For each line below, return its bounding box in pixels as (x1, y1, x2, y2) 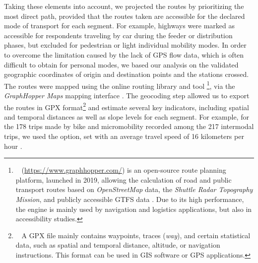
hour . (4, 140, 22, 151)
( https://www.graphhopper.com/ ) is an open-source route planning (21, 165, 226, 175)
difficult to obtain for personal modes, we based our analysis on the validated (4, 59, 239, 69)
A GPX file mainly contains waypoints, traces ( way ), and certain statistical (21, 230, 251, 240)
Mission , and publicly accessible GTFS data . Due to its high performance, (15, 194, 244, 204)
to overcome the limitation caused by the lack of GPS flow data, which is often (4, 49, 244, 60)
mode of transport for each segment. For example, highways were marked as (4, 20, 235, 31)
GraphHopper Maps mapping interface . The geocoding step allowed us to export (4, 90, 250, 100)
